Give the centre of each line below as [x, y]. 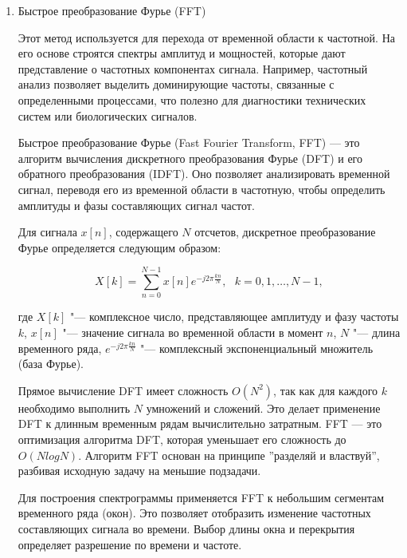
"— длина [376, 332]
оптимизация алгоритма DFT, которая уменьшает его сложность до [182, 439]
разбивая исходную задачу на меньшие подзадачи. [139, 471]
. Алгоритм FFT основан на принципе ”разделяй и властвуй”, [229, 455]
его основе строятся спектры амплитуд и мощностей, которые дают [182, 53]
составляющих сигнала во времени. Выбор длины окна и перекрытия [186, 528]
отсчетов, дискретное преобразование [285, 232]
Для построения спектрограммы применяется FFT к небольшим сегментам [201, 497]
